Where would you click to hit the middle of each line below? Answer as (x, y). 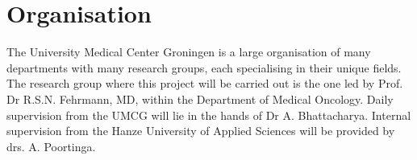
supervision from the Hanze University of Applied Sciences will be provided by (201, 131)
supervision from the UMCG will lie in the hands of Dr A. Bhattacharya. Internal (209, 115)
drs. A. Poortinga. (51, 146)
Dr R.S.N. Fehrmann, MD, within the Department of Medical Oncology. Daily (200, 98)
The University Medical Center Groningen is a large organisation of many (189, 52)
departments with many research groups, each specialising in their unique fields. (204, 67)
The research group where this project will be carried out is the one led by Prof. (205, 83)
